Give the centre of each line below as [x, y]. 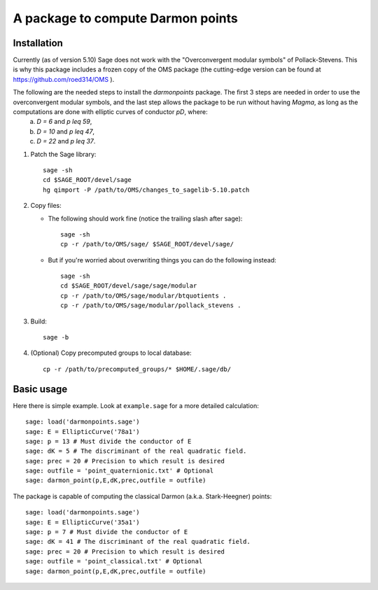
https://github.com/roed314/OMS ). [64, 79]
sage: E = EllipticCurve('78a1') [83, 431]
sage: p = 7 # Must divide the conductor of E [107, 532]
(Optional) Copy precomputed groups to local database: [111, 353]
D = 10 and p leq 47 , [65, 131]
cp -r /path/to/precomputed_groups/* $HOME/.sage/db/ [137, 369]
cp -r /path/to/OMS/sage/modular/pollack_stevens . [151, 305]
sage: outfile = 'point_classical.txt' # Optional [114, 561]
